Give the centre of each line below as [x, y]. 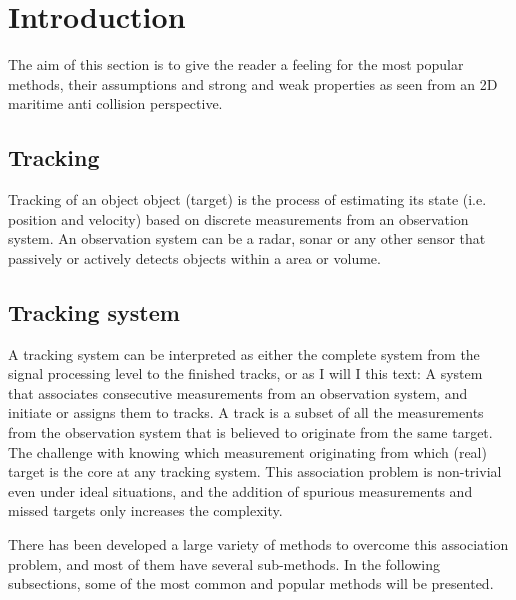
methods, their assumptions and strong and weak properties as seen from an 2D [253, 83]
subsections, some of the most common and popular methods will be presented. [251, 583]
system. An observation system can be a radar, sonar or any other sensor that [247, 238]
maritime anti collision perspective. [115, 103]
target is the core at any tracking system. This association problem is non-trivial [255, 471]
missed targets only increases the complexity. [145, 510]
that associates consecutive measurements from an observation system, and [238, 392]
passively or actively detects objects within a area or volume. [194, 257]
